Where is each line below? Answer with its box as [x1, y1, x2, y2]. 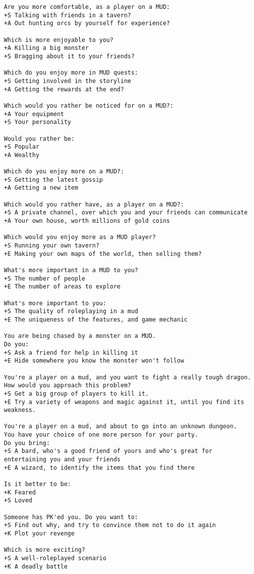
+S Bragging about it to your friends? [4, 52, 135, 60]
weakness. [4, 407, 36, 414]
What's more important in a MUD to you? [4, 267, 139, 274]
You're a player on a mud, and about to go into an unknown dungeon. [4, 423, 237, 430]
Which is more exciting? [4, 546, 85, 554]
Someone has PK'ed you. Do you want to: [4, 513, 139, 521]
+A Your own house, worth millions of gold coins [4, 217, 170, 225]
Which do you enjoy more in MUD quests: [4, 69, 139, 77]
